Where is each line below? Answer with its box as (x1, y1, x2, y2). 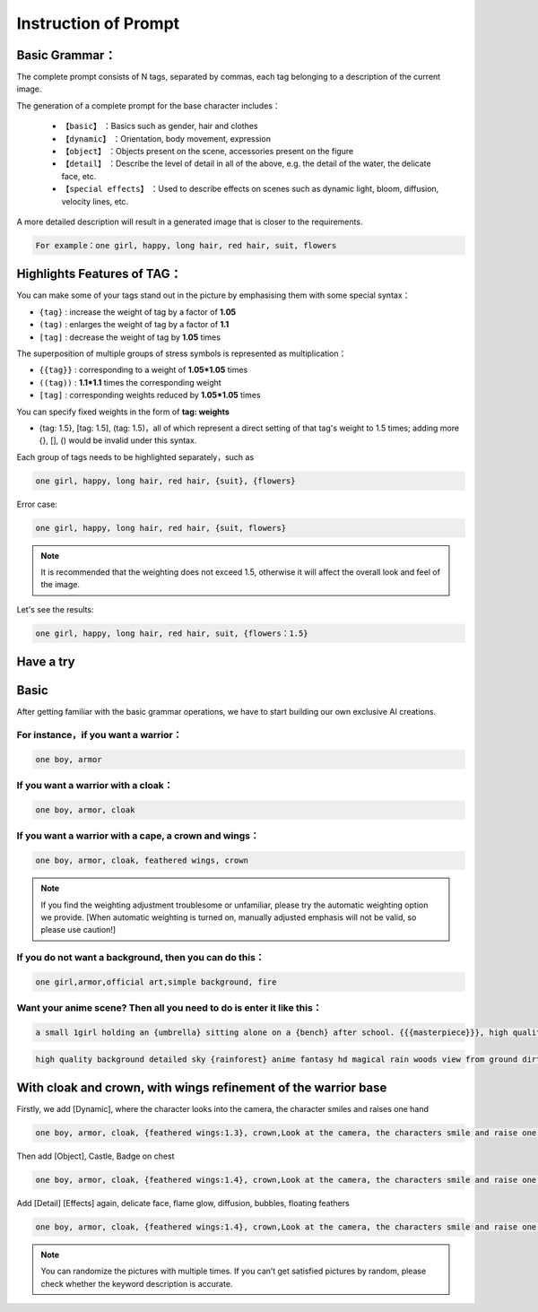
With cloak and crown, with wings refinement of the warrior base (16, 1081, 387, 1096)
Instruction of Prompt (16, 13, 180, 33)
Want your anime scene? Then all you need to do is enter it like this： (16, 1002, 323, 1014)
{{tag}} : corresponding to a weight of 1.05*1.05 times (39, 364, 248, 376)
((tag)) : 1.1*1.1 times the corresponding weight (39, 377, 221, 387)
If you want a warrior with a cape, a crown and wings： (16, 830, 260, 842)
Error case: (16, 499, 58, 509)
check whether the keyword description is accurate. (40, 1278, 233, 1289)
